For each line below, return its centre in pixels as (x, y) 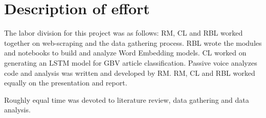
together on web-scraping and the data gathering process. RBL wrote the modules (133, 42)
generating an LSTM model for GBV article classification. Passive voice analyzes (131, 62)
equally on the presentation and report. (66, 83)
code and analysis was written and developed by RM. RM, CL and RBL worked (130, 72)
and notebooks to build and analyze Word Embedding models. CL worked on (125, 53)
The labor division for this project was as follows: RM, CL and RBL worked (124, 33)
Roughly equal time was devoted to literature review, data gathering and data (127, 99)
